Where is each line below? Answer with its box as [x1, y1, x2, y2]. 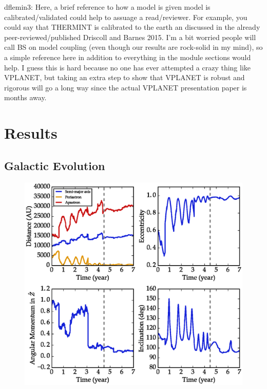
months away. [4, 92, 47, 103]
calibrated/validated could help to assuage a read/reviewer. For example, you [4, 11, 247, 22]
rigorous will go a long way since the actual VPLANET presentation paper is [4, 82, 247, 92]
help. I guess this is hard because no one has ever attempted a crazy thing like [4, 62, 251, 72]
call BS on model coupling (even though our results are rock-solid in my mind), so [4, 42, 263, 52]
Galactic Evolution [4, 157, 105, 173]
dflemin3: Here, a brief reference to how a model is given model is [4, 2, 211, 12]
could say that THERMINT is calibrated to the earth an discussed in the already [4, 22, 260, 32]
